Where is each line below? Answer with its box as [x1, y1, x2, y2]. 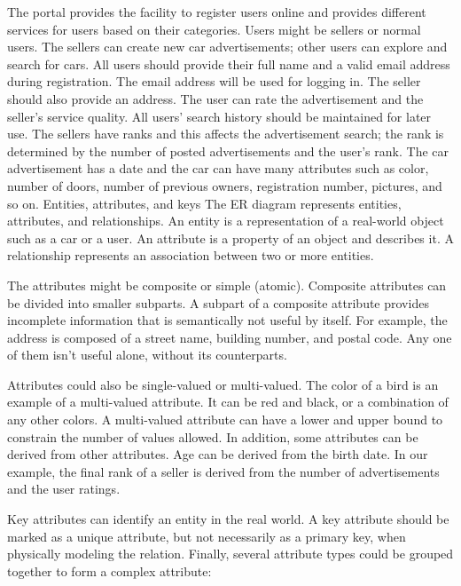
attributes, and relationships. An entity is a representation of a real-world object [7, 211, 444, 230]
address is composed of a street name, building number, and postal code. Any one [7, 328, 452, 346]
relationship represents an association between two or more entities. [7, 246, 374, 265]
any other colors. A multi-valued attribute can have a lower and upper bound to [7, 410, 443, 429]
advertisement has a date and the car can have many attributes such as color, [7, 159, 429, 178]
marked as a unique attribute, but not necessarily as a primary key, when [7, 527, 406, 545]
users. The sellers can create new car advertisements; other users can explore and [7, 37, 448, 56]
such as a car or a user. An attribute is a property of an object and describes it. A [7, 228, 454, 247]
